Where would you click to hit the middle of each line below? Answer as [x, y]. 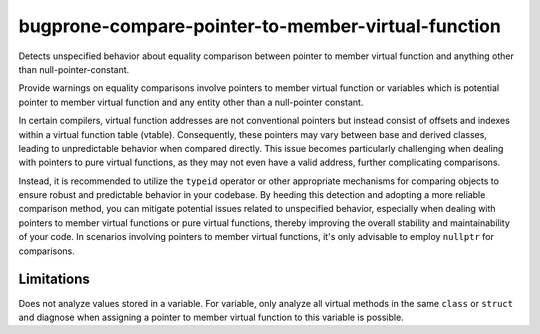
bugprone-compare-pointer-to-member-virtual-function [260, 26]
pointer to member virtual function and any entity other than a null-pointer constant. [191, 102]
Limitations [54, 279]
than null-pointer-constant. [74, 69]
